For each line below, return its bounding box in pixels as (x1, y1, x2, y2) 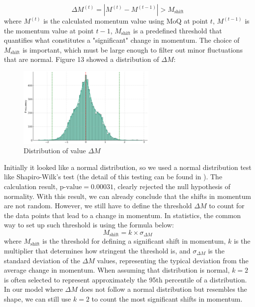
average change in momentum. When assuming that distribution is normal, (4, 265, 230, 275)
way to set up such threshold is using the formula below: (4, 220, 174, 230)
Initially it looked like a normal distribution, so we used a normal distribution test (4, 162, 252, 172)
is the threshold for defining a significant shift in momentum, (42, 236, 226, 246)
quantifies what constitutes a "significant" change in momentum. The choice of (4, 35, 240, 45)
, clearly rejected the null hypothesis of (113, 181, 230, 191)
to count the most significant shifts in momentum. (91, 293, 243, 304)
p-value (59, 183, 82, 191)
